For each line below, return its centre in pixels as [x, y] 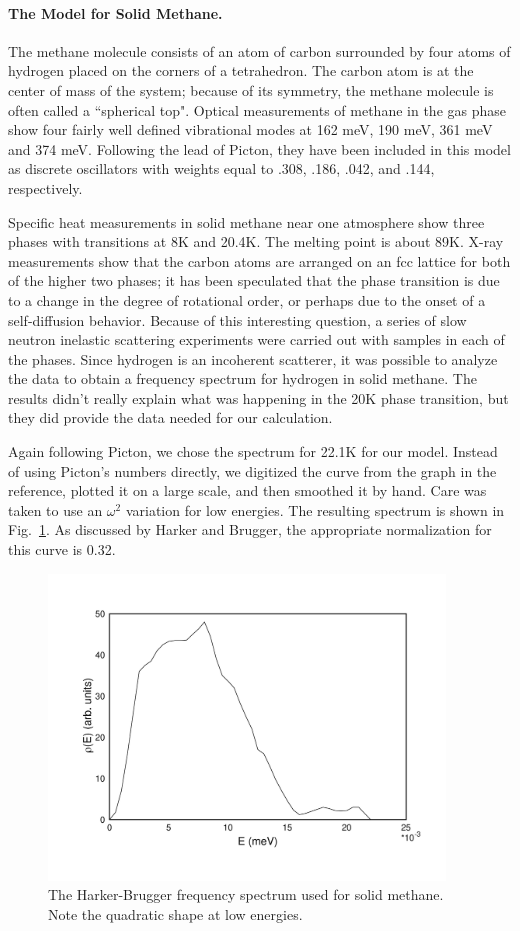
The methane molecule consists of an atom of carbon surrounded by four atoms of [259, 50]
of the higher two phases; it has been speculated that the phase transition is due [254, 280]
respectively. [45, 187]
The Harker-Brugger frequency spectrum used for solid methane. [246, 894]
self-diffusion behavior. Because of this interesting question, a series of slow [237, 319]
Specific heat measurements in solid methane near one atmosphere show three [246, 221]
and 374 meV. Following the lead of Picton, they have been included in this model [259, 148]
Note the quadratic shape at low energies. [175, 914]
